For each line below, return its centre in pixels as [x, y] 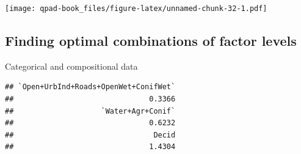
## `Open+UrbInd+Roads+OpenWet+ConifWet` [90, 87]
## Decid [90, 135]
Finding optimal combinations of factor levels [151, 41]
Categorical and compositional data [71, 66]
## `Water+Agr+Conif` [90, 111]
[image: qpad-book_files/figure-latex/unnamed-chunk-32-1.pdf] [136, 9]
